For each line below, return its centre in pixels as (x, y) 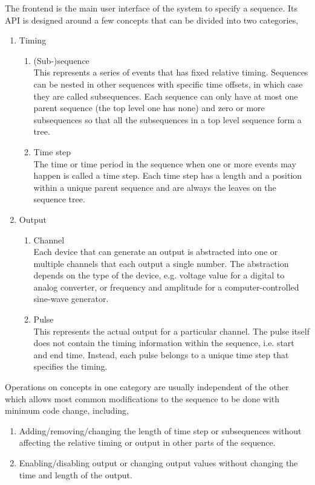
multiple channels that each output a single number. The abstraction (161, 263)
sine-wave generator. (71, 299)
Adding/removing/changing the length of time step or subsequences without (160, 430)
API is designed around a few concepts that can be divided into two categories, (152, 20)
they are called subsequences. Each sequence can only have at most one (166, 96)
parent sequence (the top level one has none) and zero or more (149, 108)
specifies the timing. (70, 366)
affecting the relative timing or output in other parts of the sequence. (147, 442)
